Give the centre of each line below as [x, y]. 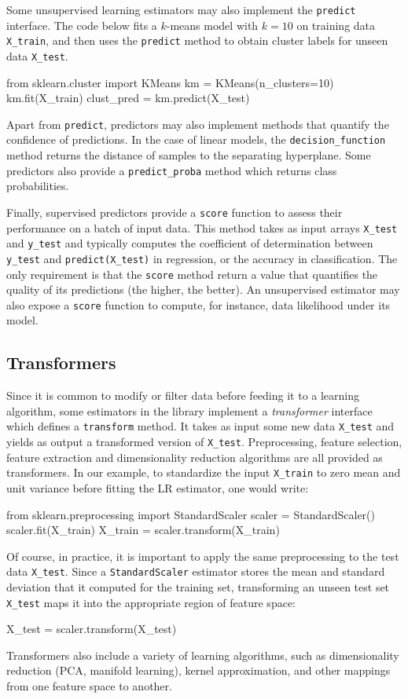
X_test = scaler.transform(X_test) [92, 629]
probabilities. [38, 186]
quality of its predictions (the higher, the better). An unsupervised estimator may [203, 289]
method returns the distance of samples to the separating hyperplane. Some [189, 155]
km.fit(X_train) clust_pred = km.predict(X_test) [128, 98]
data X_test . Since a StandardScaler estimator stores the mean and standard [196, 571]
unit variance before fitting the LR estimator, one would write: [158, 487]
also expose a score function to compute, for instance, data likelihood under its [198, 304]
